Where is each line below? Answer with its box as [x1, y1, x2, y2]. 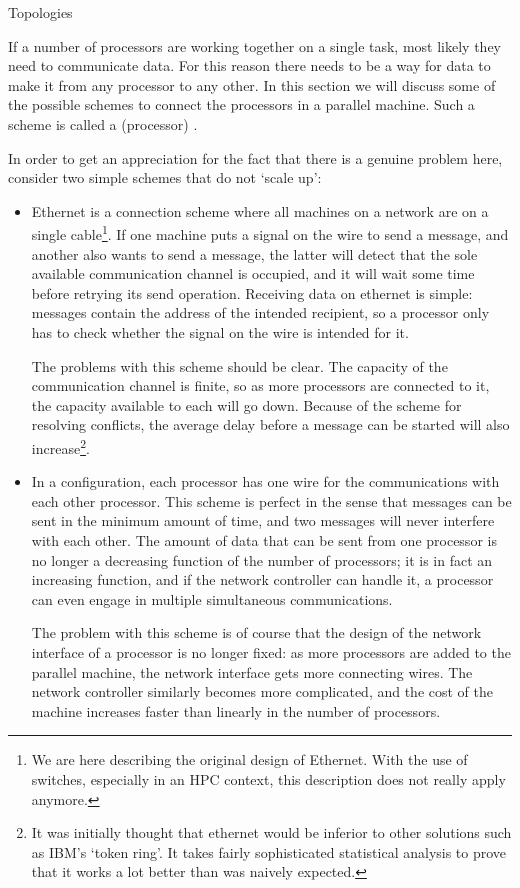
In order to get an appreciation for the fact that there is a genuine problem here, [8, 147, 503, 168]
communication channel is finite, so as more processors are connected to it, [31, 375, 490, 396]
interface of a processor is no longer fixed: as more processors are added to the [31, 641, 511, 662]
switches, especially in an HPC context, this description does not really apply [31, 768, 506, 789]
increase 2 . [31, 434, 90, 458]
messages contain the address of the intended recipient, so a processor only [31, 302, 490, 323]
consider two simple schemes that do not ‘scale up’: [8, 167, 322, 188]
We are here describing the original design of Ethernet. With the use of [31, 749, 468, 770]
